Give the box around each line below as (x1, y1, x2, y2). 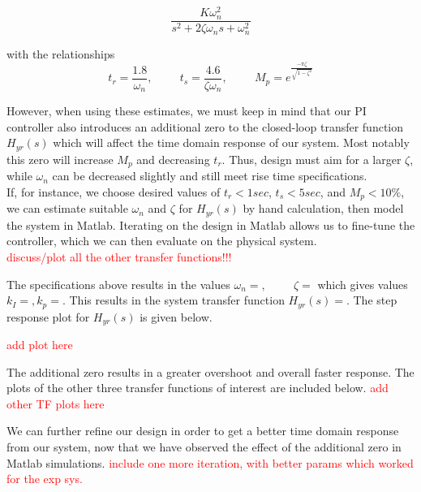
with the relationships (6, 45, 115, 62)
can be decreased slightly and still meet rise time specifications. (52, 167, 367, 184)
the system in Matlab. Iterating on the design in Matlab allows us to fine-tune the (6, 216, 415, 233)
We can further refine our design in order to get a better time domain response (6, 422, 399, 439)
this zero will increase (6, 150, 114, 167)
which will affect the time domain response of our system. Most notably (53, 134, 410, 151)
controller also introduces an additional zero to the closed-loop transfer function (6, 118, 404, 135)
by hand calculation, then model (243, 200, 404, 217)
